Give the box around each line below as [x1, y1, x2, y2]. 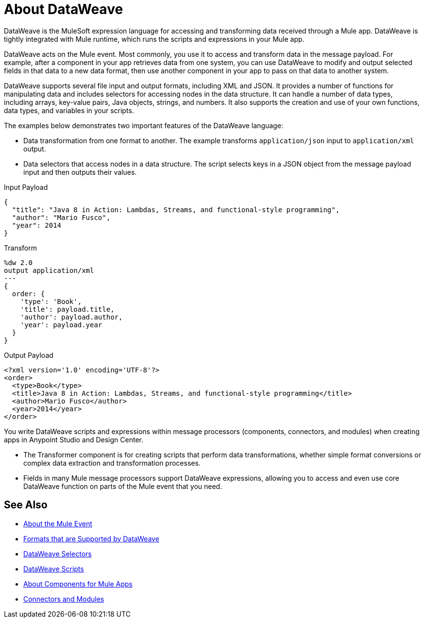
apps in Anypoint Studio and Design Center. [4, 435, 143, 444]
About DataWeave [4, 1, 123, 17]
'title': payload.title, [20, 305, 115, 313]
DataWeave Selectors [23, 549, 92, 558]
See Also [4, 499, 48, 511]
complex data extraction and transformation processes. [23, 458, 201, 467]
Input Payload [4, 183, 48, 191]
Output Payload [4, 351, 53, 359]
